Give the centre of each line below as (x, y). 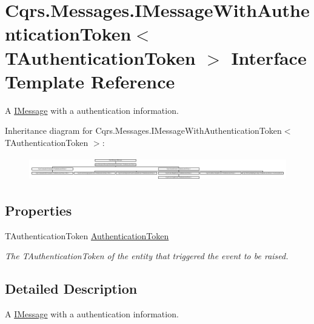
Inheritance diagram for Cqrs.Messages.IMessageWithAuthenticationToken (143, 131)
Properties (38, 210)
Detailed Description (71, 289)
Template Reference (90, 81)
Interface (269, 57)
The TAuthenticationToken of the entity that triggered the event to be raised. (147, 256)
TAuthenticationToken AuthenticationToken (87, 235)
